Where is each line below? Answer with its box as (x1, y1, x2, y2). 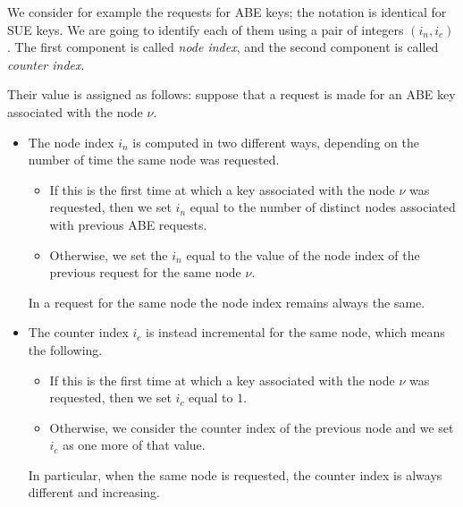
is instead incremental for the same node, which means (146, 323, 445, 342)
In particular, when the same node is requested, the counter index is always (28, 465, 442, 484)
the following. (28, 340, 103, 359)
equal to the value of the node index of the (186, 245, 420, 264)
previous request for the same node (49, 263, 241, 282)
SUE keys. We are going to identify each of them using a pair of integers (7, 20, 404, 38)
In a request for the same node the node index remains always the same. (28, 292, 425, 311)
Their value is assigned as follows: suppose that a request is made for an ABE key (7, 85, 456, 104)
